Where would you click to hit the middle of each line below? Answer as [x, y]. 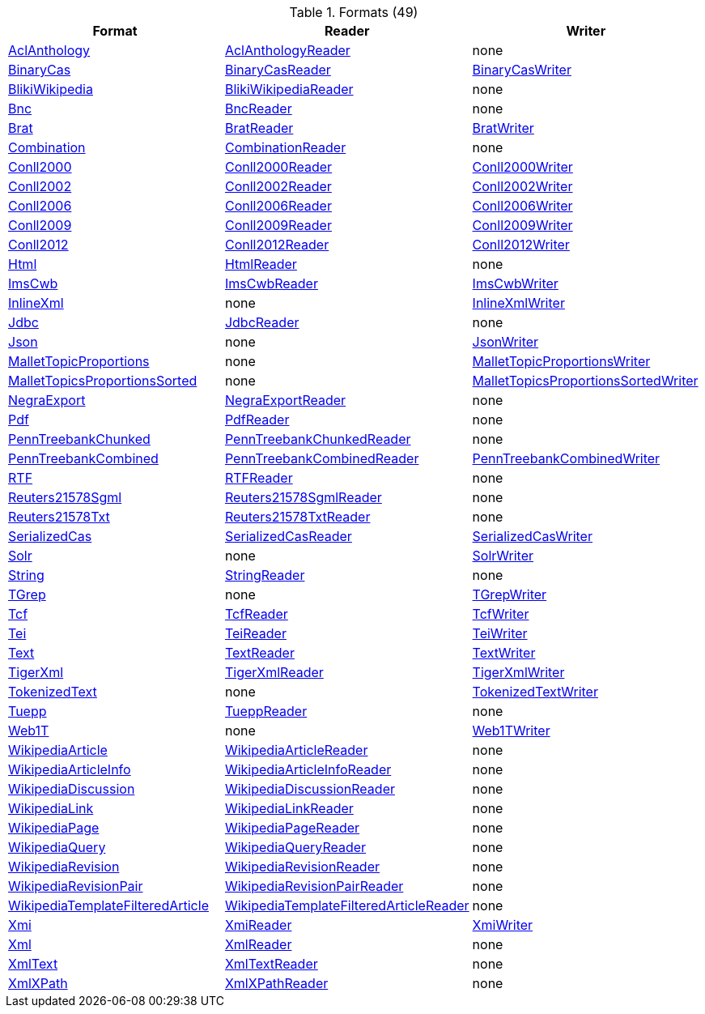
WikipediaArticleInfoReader [308, 769]
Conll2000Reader [278, 167]
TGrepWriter [510, 594]
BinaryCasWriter [522, 70]
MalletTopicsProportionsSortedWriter [585, 381]
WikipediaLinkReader [289, 808]
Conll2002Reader [278, 186]
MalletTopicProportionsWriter [561, 361]
